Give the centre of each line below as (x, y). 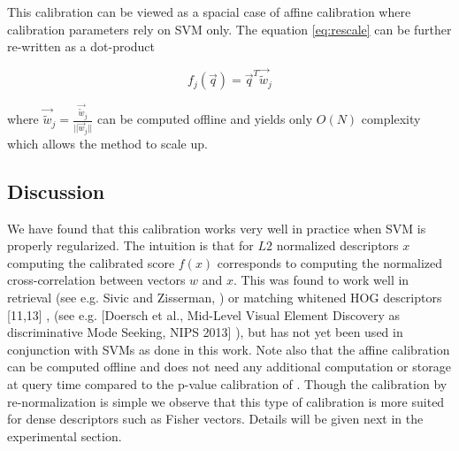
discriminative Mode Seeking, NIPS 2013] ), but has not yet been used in (205, 332)
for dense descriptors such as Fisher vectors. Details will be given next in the (215, 419)
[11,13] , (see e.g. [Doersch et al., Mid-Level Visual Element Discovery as (204, 314)
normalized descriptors (337, 245)
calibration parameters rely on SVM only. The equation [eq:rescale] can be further (229, 29)
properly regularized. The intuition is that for (130, 245)
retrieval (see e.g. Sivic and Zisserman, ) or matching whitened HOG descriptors (225, 297)
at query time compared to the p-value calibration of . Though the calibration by (227, 383)
